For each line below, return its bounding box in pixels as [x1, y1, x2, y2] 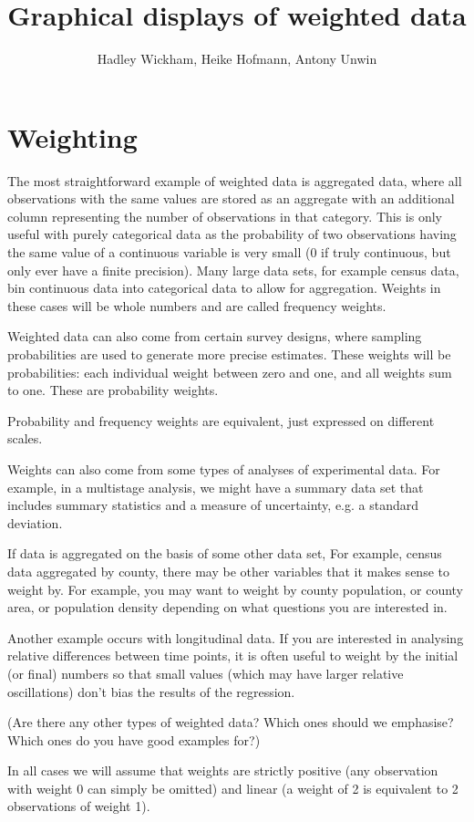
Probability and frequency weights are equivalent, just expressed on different [7, 411, 435, 430]
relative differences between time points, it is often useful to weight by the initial [7, 646, 459, 665]
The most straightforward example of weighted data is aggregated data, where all [7, 171, 462, 190]
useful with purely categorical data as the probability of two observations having [7, 224, 457, 244]
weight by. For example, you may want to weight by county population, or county [7, 579, 464, 598]
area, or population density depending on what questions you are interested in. [7, 598, 448, 617]
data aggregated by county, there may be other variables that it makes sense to [7, 561, 449, 580]
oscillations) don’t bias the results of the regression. [7, 682, 295, 701]
